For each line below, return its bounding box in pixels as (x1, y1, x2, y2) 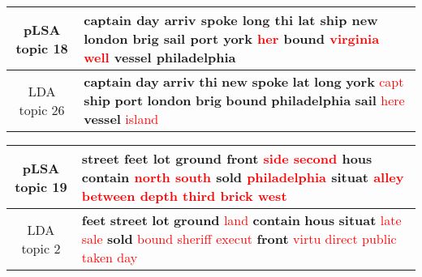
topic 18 (15, 38, 68, 58)
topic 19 (15, 177, 67, 196)
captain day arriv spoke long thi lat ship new (84, 11, 378, 29)
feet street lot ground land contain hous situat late (81, 211, 402, 229)
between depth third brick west (81, 186, 287, 205)
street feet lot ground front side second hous (81, 149, 372, 168)
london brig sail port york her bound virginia (84, 29, 380, 48)
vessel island (84, 109, 159, 128)
